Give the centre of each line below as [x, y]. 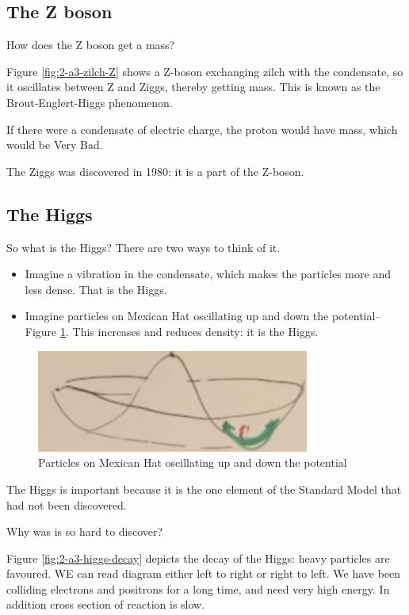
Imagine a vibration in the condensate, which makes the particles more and [208, 274]
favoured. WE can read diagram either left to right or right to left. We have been [204, 573]
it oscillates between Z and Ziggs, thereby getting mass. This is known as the [193, 87]
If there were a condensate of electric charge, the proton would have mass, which [202, 129]
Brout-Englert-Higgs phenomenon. [90, 102]
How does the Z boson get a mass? [91, 45]
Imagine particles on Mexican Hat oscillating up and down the [177, 316]
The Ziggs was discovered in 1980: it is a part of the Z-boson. [155, 171]
